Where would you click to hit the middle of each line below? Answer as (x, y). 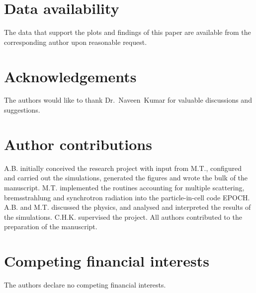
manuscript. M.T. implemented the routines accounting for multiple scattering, (124, 187)
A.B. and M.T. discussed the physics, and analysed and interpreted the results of (128, 207)
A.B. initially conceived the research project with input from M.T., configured (123, 168)
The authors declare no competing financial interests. (85, 285)
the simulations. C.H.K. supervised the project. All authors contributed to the (123, 217)
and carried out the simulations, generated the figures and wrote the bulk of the (126, 178)
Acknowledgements (70, 76)
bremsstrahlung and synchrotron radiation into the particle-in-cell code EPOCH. (127, 197)
